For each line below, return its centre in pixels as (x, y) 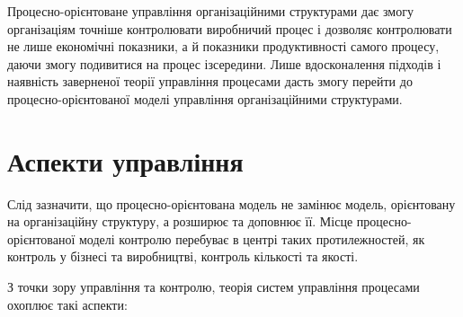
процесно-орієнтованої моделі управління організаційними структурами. (205, 98)
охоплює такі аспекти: (67, 304)
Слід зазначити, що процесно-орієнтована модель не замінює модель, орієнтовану (231, 203)
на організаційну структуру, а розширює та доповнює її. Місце (180, 221)
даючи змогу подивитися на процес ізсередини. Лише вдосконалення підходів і (224, 63)
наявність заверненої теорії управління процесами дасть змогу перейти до (210, 81)
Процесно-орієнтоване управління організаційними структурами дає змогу (210, 11)
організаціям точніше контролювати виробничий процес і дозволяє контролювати (230, 28)
